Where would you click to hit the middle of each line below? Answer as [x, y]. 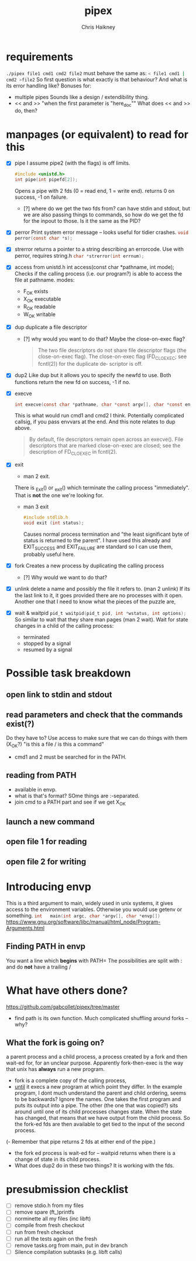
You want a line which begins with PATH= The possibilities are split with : [94, 960]
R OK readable [39, 307]
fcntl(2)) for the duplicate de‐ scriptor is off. [90, 364]
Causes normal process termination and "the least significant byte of [106, 534]
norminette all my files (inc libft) [53, 1219]
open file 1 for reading [47, 842]
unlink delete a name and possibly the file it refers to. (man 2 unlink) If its [102, 589]
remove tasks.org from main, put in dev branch [71, 1245]
